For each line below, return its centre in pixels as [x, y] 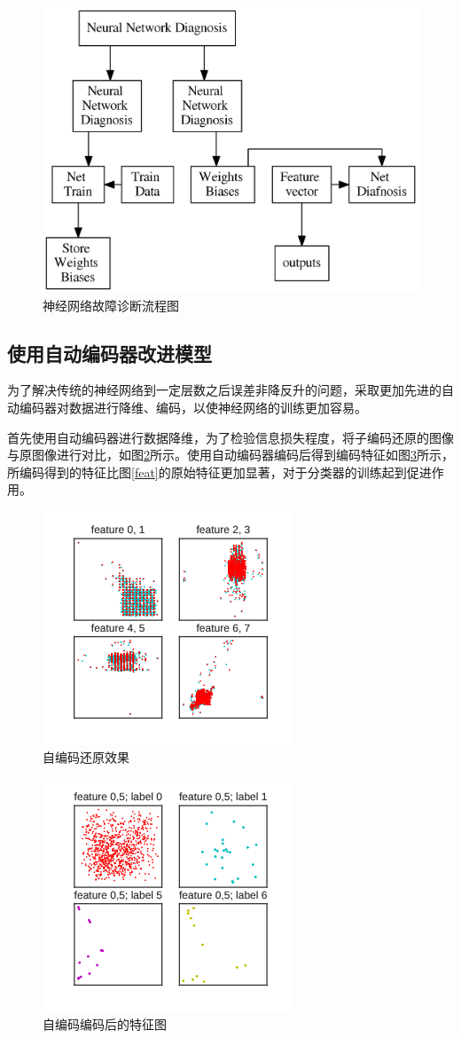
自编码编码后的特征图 [105, 1023]
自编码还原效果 [86, 756]
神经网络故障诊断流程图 [111, 305]
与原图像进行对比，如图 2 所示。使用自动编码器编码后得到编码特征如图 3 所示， [230, 455]
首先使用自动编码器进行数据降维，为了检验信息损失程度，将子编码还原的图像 [230, 437]
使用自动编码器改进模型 [109, 353]
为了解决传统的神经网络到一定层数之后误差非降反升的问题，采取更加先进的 [224, 390]
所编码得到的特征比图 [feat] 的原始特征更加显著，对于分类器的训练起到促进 [219, 472]
